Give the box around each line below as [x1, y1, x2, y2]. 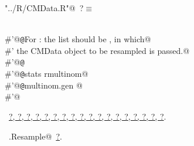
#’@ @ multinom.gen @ [5, 79, 83, 91]
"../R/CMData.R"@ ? [5, 2, 84, 13]
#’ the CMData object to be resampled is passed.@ [5, 44, 190, 56]
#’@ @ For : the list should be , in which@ [5, 33, 151, 45]
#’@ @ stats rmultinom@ [5, 67, 89, 80]
